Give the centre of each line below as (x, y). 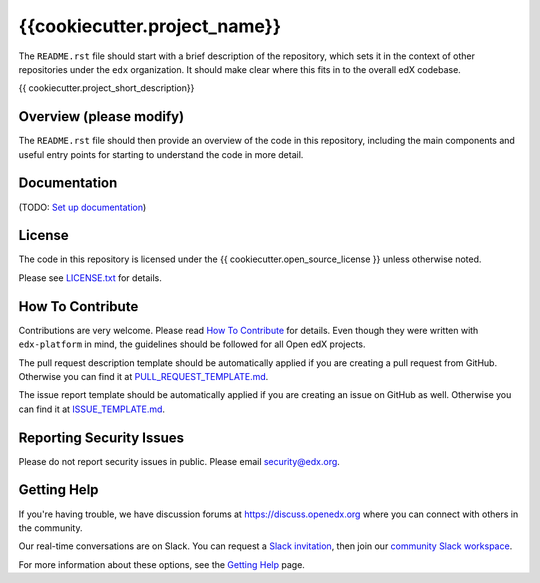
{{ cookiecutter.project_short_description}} (106, 88)
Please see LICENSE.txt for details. (90, 277)
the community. (50, 527)
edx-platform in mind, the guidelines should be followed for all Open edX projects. (192, 344)
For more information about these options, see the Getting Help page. (161, 564)
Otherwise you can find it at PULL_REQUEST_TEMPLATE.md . (143, 376)
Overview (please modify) (101, 116)
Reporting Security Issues (101, 437)
